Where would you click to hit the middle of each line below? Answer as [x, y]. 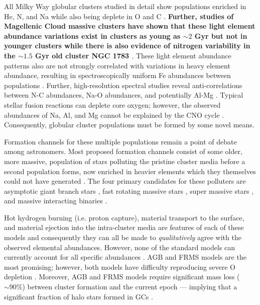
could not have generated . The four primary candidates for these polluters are [125, 181]
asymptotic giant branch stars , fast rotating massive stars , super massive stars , [129, 190]
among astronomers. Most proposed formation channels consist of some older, [123, 151]
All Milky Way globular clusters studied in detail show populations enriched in [125, 6]
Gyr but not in [221, 35]
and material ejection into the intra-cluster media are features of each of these [124, 227]
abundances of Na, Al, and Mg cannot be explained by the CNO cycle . [114, 115]
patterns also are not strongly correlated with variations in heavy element [117, 65]
